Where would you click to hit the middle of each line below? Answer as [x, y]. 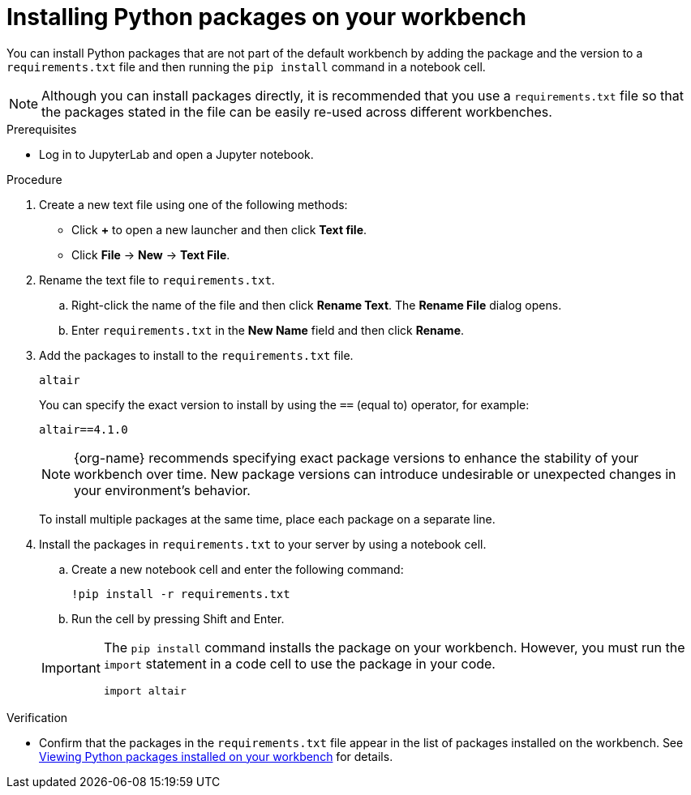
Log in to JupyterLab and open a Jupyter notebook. [176, 154]
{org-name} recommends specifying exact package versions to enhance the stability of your [356, 457]
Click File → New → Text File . [151, 254]
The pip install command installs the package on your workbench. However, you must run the [394, 647]
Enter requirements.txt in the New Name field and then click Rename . [268, 330]
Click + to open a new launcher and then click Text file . [219, 229]
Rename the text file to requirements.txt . [157, 280]
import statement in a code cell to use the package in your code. [299, 663]
